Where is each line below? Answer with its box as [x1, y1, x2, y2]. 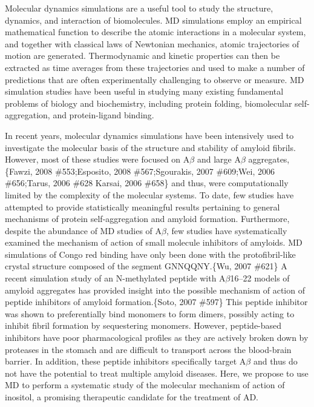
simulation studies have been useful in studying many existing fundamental [5, 85, 284, 98]
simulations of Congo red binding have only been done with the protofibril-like [5, 247, 296, 260]
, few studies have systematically [166, 224, 287, 237]
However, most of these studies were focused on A [5, 153, 190, 166]
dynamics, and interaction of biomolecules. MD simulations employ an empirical [5, 13, 302, 26]
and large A [197, 153, 241, 166]
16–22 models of [230, 272, 290, 284]
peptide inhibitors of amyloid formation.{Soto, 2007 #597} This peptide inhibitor [5, 295, 308, 308]
